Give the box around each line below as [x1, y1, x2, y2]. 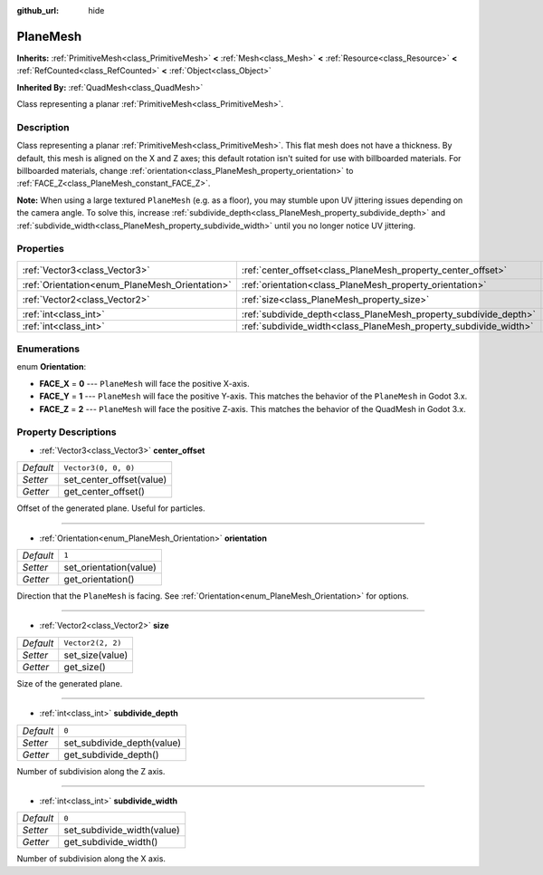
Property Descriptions [16, 426, 117, 438]
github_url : [16, 5, 59, 15]
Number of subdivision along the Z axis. [16, 765, 166, 776]
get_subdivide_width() [63, 836, 158, 849]
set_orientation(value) [63, 561, 157, 573]
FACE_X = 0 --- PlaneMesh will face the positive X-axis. [39, 378, 250, 389]
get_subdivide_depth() [63, 748, 159, 761]
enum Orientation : [16, 361, 86, 372]
